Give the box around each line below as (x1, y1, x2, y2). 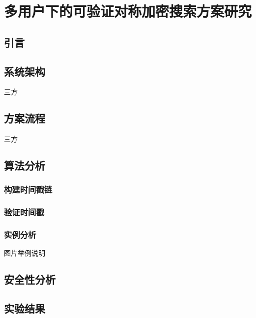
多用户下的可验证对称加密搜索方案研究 (4, 1, 252, 21)
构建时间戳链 (4, 183, 53, 196)
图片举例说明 (4, 248, 45, 258)
